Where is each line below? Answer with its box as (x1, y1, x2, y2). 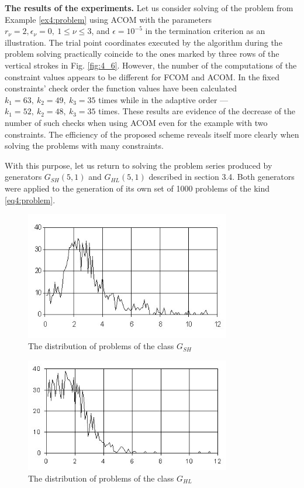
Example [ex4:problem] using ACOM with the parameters (5, 13, 212, 25)
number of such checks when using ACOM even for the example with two (5, 116, 268, 128)
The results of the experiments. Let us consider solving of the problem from (5, 2, 293, 13)
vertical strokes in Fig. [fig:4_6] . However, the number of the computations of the (5, 59, 297, 71)
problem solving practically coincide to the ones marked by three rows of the (5, 47, 279, 60)
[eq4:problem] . (5, 193, 56, 206)
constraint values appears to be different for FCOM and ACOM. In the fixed (5, 70, 279, 83)
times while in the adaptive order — (98, 93, 229, 105)
